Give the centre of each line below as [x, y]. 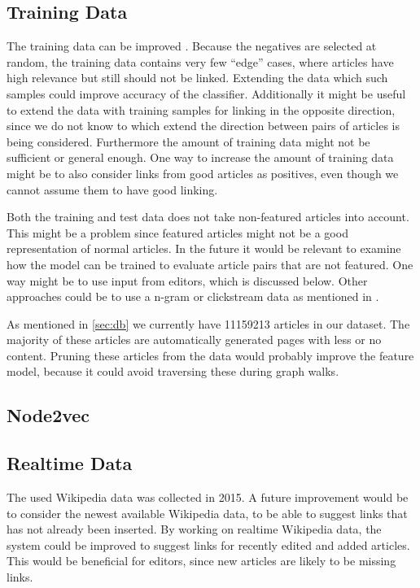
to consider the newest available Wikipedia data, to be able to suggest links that [207, 513]
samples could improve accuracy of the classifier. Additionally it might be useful [206, 93]
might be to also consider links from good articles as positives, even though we [203, 173]
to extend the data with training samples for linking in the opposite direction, [201, 109]
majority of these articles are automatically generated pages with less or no [194, 340]
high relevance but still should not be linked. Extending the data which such [197, 78]
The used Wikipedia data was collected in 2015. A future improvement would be [208, 497]
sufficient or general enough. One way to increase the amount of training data [200, 157]
